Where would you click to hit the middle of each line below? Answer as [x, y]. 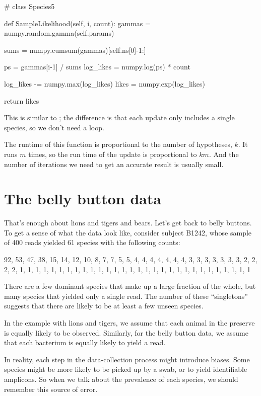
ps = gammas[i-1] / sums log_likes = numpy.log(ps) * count [97, 67]
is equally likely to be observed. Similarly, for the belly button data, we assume [126, 332]
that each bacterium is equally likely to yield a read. [85, 342]
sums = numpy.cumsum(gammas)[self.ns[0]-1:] [75, 50]
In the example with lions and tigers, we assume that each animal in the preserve [129, 323]
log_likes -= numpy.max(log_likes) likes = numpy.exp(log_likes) [105, 83]
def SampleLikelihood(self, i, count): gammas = [77, 23]
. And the [224, 154]
